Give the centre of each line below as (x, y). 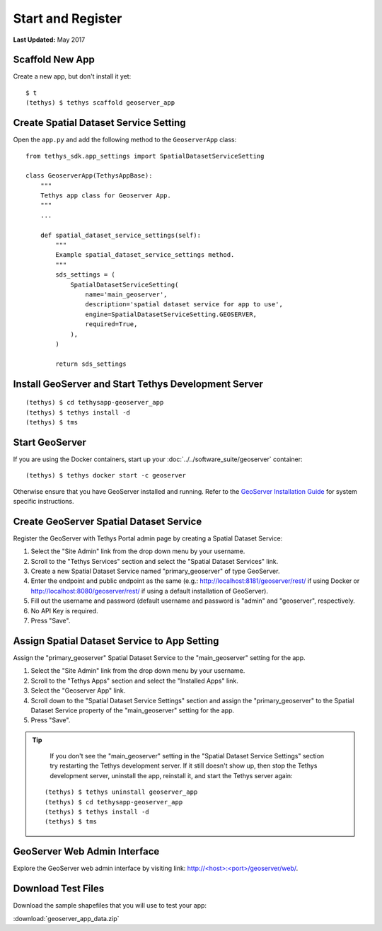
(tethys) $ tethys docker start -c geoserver (106, 475)
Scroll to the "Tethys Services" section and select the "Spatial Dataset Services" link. (155, 561)
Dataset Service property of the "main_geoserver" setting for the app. (133, 710)
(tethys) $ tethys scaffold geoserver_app (100, 103)
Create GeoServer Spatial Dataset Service (108, 521)
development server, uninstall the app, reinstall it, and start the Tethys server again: (171, 775)
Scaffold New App (54, 60)
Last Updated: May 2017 (49, 40)
